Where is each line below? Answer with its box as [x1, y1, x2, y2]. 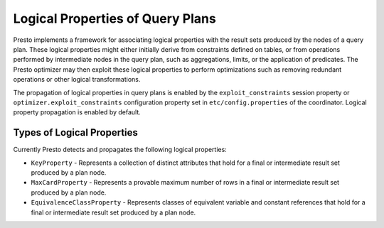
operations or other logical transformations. [13, 75, 141, 84]
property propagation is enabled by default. [13, 108, 142, 116]
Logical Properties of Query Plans [13, 11, 216, 26]
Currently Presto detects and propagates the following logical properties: [13, 146, 227, 154]
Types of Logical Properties [13, 126, 139, 139]
